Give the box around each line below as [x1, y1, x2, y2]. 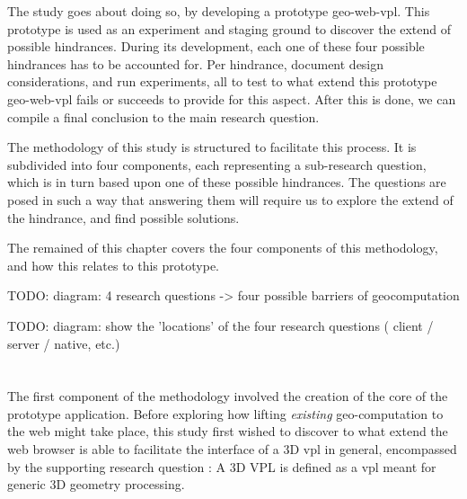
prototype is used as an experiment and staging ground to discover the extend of [7, 19, 452, 38]
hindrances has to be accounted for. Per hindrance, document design [7, 54, 384, 73]
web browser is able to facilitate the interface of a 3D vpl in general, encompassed [7, 440, 457, 459]
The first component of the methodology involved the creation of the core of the [7, 387, 448, 405]
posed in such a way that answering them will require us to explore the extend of [7, 190, 454, 209]
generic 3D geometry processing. [7, 475, 185, 494]
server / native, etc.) [7, 334, 120, 352]
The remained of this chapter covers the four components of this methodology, [7, 238, 438, 257]
